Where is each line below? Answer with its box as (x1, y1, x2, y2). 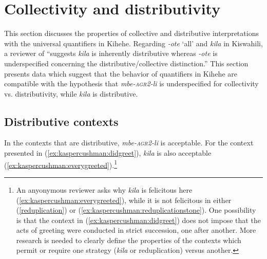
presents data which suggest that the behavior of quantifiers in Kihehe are (4, 68, 237, 79)
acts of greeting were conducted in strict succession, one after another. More (16, 225, 256, 235)
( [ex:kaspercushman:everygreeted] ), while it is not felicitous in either (16, 194, 232, 205)
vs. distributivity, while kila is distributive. (4, 88, 138, 99)
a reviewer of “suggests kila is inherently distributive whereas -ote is (4, 48, 218, 59)
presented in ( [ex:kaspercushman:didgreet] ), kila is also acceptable (4, 147, 212, 158)
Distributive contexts (4, 113, 119, 129)
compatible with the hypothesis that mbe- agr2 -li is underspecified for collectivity (4, 78, 259, 89)
